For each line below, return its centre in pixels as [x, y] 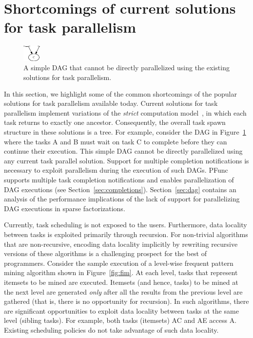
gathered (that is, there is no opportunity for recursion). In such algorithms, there [126, 301]
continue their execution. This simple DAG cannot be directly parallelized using [123, 151]
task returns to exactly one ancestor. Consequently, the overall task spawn [115, 122]
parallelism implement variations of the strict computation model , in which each [125, 112]
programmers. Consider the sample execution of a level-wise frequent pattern [119, 263]
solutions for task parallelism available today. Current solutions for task [111, 103]
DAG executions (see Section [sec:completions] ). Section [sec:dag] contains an [120, 189]
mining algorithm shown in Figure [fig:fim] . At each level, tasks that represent [121, 272]
